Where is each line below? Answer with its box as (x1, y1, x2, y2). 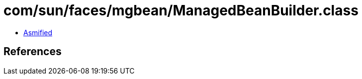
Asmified (23, 28, 53, 37)
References (3, 45, 62, 58)
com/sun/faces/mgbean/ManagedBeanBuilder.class (3, 2, 359, 19)
